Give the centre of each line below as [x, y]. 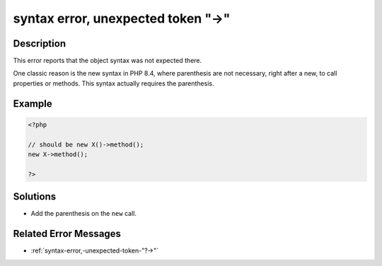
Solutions [35, 197]
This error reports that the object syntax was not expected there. [108, 61]
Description [40, 44]
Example [33, 104]
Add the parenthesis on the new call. [84, 214]
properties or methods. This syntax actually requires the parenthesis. [114, 83]
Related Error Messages [67, 234]
